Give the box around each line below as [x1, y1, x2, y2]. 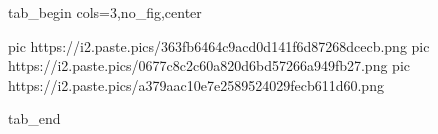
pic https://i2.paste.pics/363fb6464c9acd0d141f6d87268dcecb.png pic [8, 35, 430, 56]
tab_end [8, 108, 61, 129]
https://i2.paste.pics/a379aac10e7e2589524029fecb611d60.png [8, 74, 384, 95]
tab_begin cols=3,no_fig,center [8, 2, 202, 22]
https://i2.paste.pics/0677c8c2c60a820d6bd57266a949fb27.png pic [8, 55, 410, 76]
